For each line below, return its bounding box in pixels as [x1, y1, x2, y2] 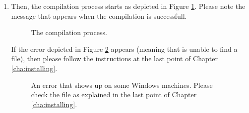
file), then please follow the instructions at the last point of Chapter [11, 53, 218, 64]
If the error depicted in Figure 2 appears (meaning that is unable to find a [11, 43, 238, 54]
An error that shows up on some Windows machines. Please [31, 79, 213, 90]
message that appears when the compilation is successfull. [11, 10, 187, 21]
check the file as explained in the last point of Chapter [31, 89, 197, 100]
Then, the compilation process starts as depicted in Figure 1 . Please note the [11, 1, 246, 11]
